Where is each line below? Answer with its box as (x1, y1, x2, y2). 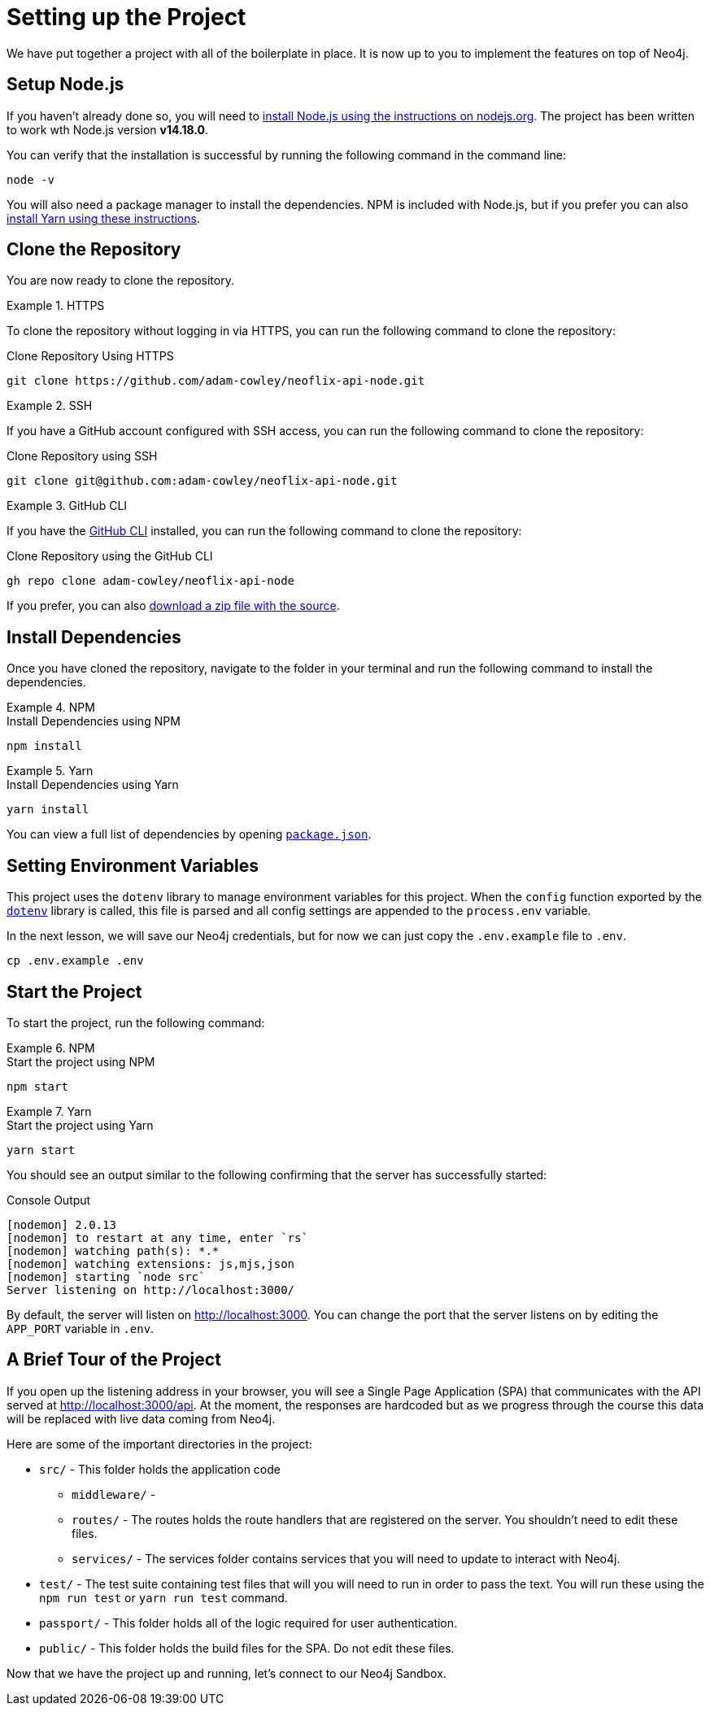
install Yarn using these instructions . (7, 211, 200, 225)
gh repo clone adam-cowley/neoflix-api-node (7, 574, 295, 588)
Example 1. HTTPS (7, 298, 105, 313)
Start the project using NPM (7, 1054, 155, 1069)
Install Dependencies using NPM (7, 714, 181, 729)
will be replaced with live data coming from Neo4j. (7, 1411, 276, 1426)
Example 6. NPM (7, 1040, 95, 1055)
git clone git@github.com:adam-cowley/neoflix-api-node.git (7, 474, 398, 488)
